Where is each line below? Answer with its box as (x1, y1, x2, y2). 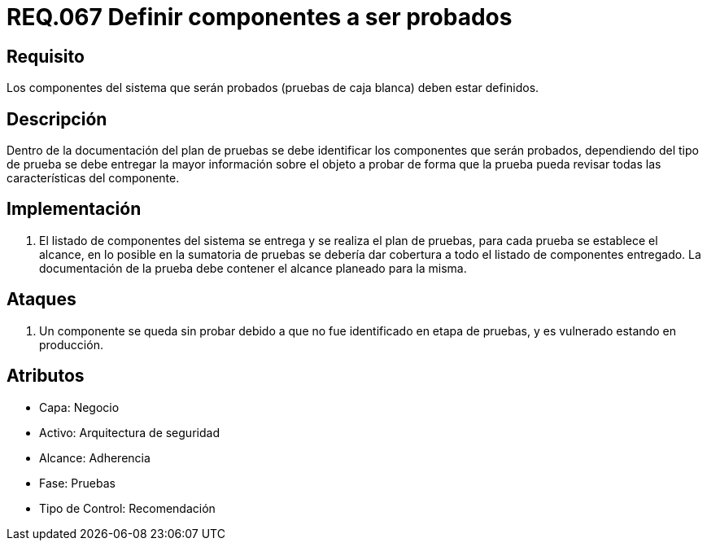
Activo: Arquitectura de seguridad (39, 425, 220, 440)
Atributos (7, 365, 85, 387)
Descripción (7, 108, 107, 129)
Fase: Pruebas (39, 475, 116, 490)
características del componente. (7, 171, 180, 186)
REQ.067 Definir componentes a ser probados (7, 3, 513, 31)
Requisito (7, 46, 85, 67)
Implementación (7, 199, 142, 220)
